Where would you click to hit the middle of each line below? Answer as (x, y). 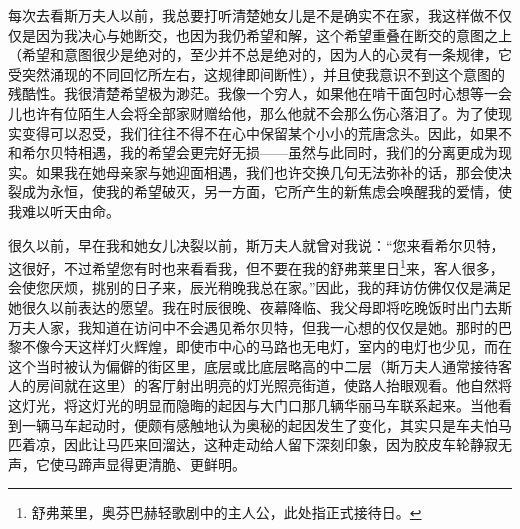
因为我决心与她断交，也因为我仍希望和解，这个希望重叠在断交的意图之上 (273, 34)
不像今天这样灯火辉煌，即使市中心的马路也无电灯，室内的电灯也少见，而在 (266, 346)
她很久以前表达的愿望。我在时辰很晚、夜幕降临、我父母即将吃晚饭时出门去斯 (260, 306)
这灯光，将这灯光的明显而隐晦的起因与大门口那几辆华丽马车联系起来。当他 (253, 404)
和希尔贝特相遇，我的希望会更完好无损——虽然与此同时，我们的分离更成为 (253, 152)
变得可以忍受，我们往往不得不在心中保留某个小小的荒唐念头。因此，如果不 (266, 132)
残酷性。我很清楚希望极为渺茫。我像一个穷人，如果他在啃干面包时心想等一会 (260, 93)
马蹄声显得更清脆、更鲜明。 (154, 463)
